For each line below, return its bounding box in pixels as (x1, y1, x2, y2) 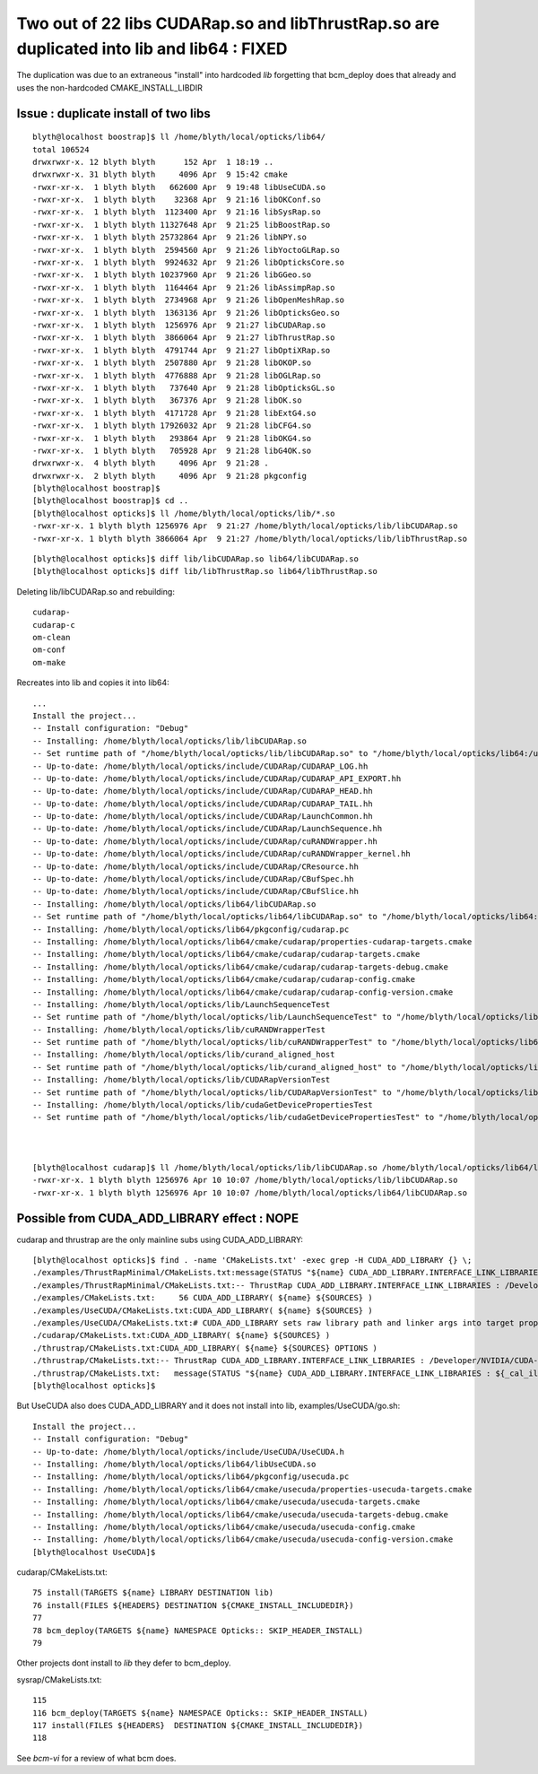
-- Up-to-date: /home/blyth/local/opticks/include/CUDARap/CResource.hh (32, 861, 359, 872)
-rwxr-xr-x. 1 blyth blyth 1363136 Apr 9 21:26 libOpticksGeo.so (32, 308, 340, 317)
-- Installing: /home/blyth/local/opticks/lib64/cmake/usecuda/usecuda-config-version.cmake (32, 1535, 454, 1544)
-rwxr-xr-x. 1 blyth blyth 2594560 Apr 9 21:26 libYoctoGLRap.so (32, 245, 340, 255)
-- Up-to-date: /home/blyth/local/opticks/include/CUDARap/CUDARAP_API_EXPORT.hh (32, 773, 402, 784)
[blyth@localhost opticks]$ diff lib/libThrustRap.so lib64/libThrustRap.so (32, 566, 378, 577)
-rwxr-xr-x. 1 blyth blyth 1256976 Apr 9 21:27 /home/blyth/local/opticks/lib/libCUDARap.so (32, 521, 458, 531)
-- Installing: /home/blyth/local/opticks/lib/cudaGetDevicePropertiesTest (32, 1100, 373, 1110)
